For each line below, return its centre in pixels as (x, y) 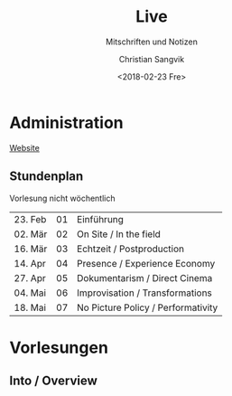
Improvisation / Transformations (144, 293)
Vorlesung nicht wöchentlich (62, 198)
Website (25, 147)
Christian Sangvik (152, 59)
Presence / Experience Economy (146, 263)
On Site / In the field (118, 234)
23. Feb (30, 219)
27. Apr (30, 278)
